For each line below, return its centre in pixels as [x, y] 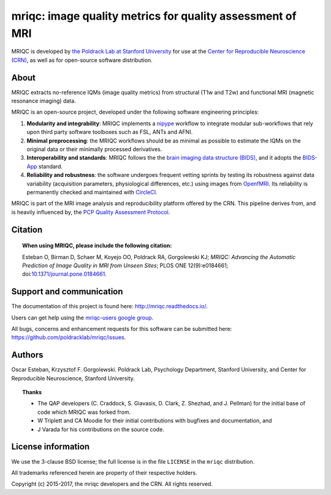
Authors [27, 355]
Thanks [32, 392]
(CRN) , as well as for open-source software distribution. [82, 60]
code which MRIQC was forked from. [84, 412]
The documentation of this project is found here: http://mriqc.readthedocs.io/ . [109, 306]
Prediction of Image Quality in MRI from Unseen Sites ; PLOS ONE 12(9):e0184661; [125, 265]
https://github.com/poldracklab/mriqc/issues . [69, 337]
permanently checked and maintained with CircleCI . [92, 192]
